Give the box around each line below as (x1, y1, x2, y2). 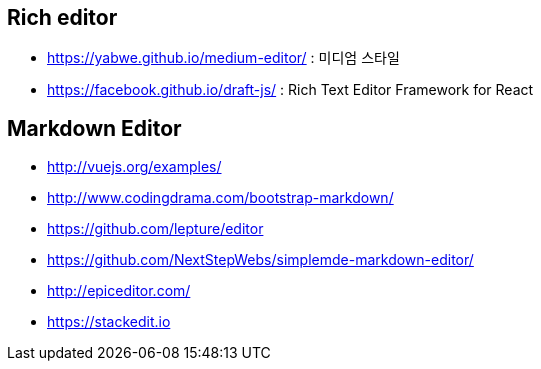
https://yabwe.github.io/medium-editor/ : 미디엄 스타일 (47, 49, 400, 67)
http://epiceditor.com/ (47, 282, 191, 300)
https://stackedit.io (47, 313, 171, 331)
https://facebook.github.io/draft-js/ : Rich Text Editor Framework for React (47, 81, 534, 99)
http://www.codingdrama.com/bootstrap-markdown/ (47, 189, 394, 207)
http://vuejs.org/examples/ (47, 158, 222, 176)
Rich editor (7, 5, 118, 30)
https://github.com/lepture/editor (47, 220, 264, 238)
